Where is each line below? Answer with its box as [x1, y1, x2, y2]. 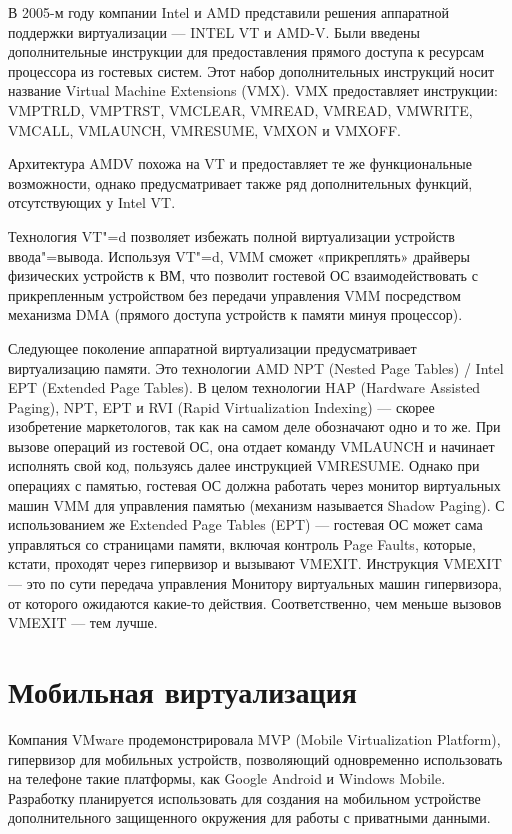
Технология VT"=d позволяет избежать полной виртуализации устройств [8, 225, 455, 246]
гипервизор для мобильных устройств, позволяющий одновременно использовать [8, 748, 503, 769]
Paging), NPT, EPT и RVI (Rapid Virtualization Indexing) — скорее [8, 396, 435, 417]
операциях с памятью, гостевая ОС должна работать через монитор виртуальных [8, 475, 501, 496]
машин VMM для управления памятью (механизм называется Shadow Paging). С [8, 494, 505, 515]
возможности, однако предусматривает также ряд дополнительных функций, [8, 172, 473, 193]
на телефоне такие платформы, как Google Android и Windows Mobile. [8, 768, 446, 789]
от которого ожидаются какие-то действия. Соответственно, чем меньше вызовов [8, 592, 502, 613]
